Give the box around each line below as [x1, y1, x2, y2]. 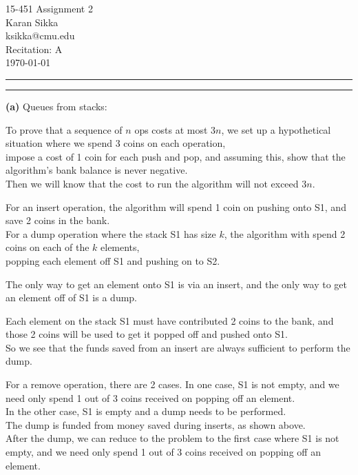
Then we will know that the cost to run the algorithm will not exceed [6, 176, 299, 190]
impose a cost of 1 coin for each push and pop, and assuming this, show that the [6, 149, 346, 163]
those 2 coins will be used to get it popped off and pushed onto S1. [6, 327, 288, 341]
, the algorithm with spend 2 [224, 226, 346, 241]
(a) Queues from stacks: [6, 99, 107, 113]
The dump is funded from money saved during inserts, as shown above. [6, 417, 306, 432]
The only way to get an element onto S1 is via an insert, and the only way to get [6, 276, 347, 291]
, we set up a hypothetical [221, 122, 331, 137]
